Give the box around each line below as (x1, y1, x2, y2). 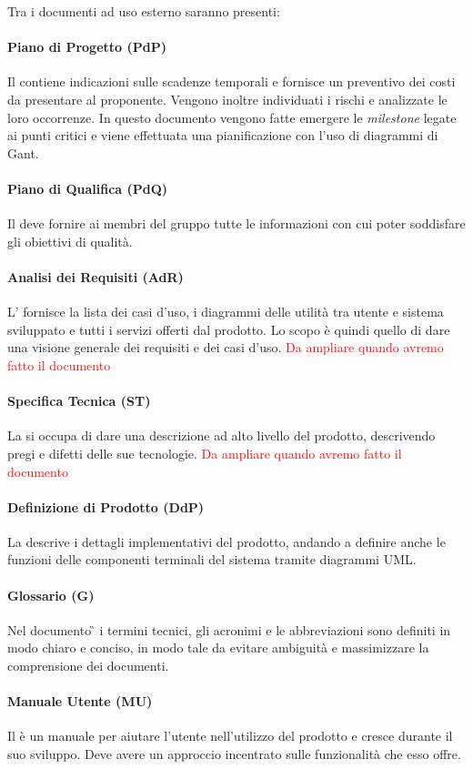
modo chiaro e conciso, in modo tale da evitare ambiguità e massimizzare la (7, 638, 429, 657)
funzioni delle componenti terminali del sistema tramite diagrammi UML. (7, 550, 417, 569)
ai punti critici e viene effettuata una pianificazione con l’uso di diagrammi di (7, 126, 438, 145)
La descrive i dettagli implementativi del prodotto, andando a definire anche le (7, 531, 446, 551)
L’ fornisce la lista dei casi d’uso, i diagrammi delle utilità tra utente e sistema (7, 302, 444, 321)
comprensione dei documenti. (7, 656, 169, 675)
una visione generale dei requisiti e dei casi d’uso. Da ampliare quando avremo (7, 338, 444, 357)
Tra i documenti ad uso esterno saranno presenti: (7, 2, 280, 20)
